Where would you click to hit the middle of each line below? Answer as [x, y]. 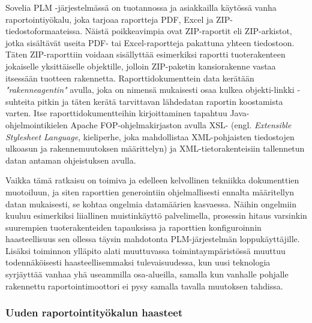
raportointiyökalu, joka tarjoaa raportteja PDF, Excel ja [109, 19]
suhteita [20, 101]
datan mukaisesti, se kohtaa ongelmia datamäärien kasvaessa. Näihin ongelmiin [151, 203]
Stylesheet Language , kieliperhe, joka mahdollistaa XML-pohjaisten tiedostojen [150, 136]
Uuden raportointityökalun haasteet [94, 313]
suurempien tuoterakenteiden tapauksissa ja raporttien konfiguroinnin [133, 227]
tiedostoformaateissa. [44, 31]
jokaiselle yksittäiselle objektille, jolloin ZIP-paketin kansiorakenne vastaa [141, 66]
